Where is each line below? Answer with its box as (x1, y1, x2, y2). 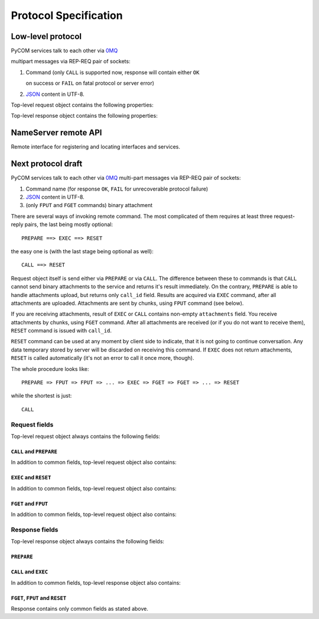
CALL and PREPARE (11, 447, 58, 455)
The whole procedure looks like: (11, 365, 89, 372)
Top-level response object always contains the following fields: (11, 538, 165, 545)
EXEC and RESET (11, 474, 51, 481)
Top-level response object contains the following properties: (11, 112, 158, 120)
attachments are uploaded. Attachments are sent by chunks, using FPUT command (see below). (11, 299, 244, 307)
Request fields (11, 420, 54, 428)
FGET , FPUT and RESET (11, 594, 67, 601)
